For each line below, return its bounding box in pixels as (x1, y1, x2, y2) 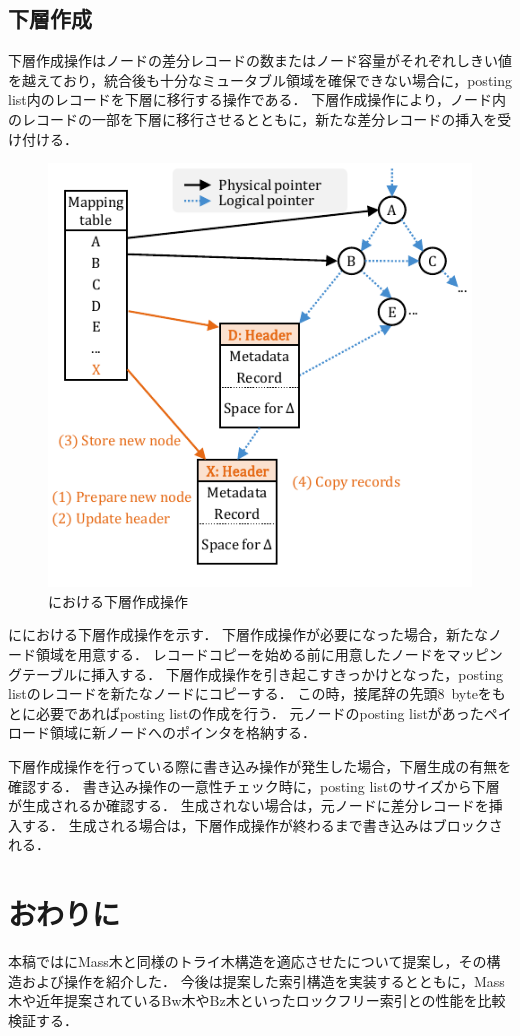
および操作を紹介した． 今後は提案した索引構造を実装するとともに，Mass (21, 970, 505, 991)
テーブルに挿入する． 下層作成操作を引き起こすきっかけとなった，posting (21, 663, 504, 684)
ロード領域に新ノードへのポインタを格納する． (8, 722, 316, 743)
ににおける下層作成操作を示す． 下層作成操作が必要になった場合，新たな (8, 624, 489, 645)
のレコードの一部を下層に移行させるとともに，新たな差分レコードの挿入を (8, 108, 498, 129)
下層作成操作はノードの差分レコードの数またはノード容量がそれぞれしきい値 (8, 50, 512, 71)
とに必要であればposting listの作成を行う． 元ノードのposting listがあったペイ (8, 702, 512, 723)
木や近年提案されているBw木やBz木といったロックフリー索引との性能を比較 (8, 990, 506, 1011)
